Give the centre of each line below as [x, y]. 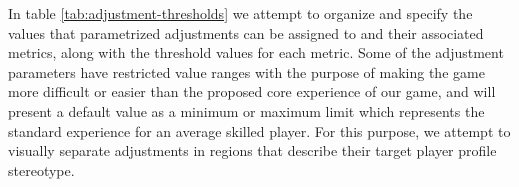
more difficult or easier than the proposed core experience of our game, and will [252, 91]
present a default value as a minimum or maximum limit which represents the [246, 110]
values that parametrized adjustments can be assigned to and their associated [246, 32]
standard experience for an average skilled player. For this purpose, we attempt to [259, 130]
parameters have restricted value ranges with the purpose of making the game [246, 71]
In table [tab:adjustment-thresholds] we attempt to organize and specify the [240, 13]
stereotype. [41, 169]
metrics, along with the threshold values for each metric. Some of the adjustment [256, 52]
